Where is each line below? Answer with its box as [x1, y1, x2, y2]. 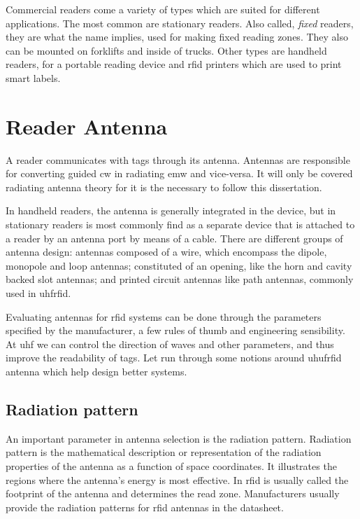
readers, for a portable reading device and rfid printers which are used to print [6, 57, 342, 71]
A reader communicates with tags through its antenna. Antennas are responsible [6, 152, 350, 167]
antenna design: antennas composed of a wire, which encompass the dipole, [6, 244, 327, 259]
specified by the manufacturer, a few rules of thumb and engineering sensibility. [6, 323, 345, 338]
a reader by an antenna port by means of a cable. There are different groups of [6, 230, 343, 245]
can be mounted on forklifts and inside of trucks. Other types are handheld [6, 43, 327, 57]
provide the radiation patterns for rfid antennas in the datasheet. [6, 499, 284, 514]
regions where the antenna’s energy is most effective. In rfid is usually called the [6, 472, 349, 487]
